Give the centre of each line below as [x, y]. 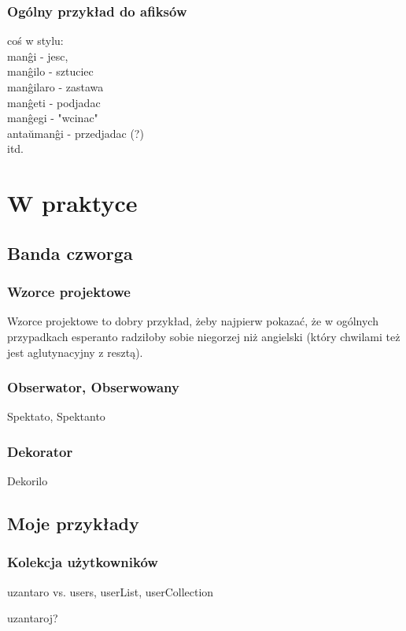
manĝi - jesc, [38, 56]
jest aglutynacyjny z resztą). [75, 352]
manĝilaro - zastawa [55, 87]
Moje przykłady [73, 523]
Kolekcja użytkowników [83, 562]
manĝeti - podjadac [54, 102]
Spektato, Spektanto [56, 416]
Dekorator [40, 451]
